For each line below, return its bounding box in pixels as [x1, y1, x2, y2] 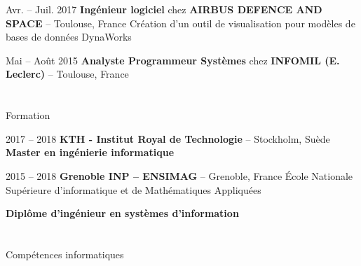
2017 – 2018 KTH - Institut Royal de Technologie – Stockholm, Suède [6, 131, 330, 146]
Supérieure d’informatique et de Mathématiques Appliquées [6, 182, 261, 197]
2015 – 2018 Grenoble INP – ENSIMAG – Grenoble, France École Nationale [6, 168, 353, 183]
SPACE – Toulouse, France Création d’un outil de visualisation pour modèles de [6, 15, 355, 30]
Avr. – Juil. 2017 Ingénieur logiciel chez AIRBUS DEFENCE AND [6, 2, 322, 16]
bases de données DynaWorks [6, 29, 132, 44]
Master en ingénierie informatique [6, 145, 175, 160]
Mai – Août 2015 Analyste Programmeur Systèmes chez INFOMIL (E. [6, 52, 340, 67]
